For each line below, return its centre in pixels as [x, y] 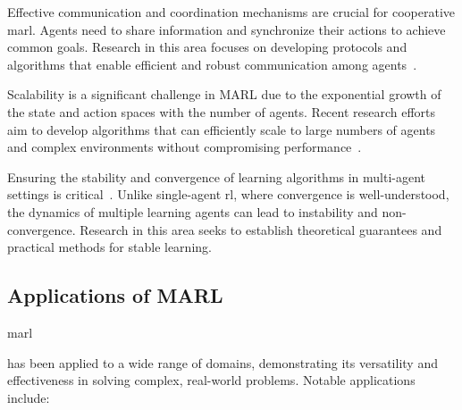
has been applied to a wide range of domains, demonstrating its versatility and [223, 362]
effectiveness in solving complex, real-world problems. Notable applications [211, 380]
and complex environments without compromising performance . [185, 147]
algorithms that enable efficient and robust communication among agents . [212, 64]
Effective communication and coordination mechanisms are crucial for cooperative [231, 12]
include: [29, 397]
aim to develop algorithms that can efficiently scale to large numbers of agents [222, 129]
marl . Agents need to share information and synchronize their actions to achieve [227, 29]
